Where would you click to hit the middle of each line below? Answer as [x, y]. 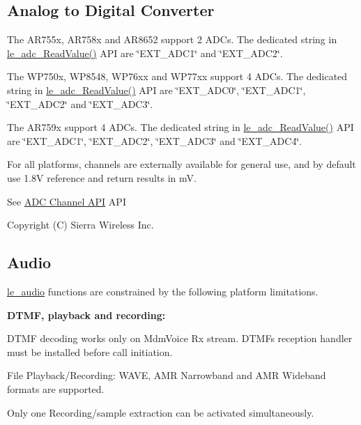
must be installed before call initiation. [90, 351]
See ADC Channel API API [67, 201]
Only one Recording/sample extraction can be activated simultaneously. [161, 412]
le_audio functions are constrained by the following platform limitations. [163, 291]
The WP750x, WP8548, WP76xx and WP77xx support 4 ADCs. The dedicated [177, 76]
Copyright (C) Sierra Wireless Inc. [80, 225]
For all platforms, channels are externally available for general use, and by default [182, 164]
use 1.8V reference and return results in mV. [102, 177]
